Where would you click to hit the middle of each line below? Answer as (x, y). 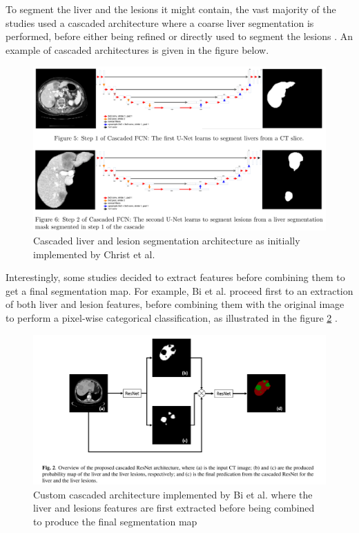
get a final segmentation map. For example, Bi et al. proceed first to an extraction (179, 290)
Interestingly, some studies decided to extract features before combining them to (175, 277)
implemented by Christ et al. (94, 254)
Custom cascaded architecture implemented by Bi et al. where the (173, 494)
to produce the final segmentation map (115, 521)
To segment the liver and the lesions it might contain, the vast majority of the (171, 9)
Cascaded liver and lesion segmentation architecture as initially (167, 241)
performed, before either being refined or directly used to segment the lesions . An (179, 36)
